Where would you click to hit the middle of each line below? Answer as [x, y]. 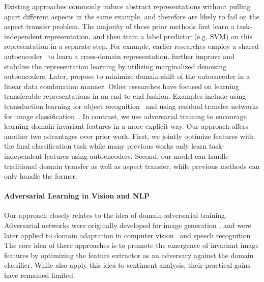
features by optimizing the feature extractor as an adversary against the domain [129, 255]
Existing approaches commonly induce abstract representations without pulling [127, 6]
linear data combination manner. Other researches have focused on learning [122, 86]
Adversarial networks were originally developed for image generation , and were [128, 225]
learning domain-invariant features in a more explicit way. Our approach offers [126, 126]
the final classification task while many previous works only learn [106, 146]
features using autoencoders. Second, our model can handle [137, 156]
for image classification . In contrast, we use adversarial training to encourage [125, 116]
